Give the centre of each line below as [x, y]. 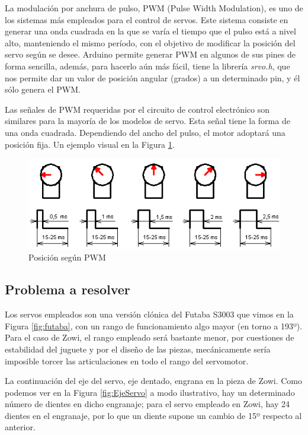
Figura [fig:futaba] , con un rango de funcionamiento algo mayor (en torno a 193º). [154, 326]
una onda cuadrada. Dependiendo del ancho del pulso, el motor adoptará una [145, 132]
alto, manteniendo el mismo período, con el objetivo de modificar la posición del [150, 42]
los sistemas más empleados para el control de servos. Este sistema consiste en [147, 19]
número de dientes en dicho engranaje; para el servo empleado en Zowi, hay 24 [147, 404]
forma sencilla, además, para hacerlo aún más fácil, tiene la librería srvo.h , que [147, 66]
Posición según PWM [67, 257]
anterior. [20, 427]
